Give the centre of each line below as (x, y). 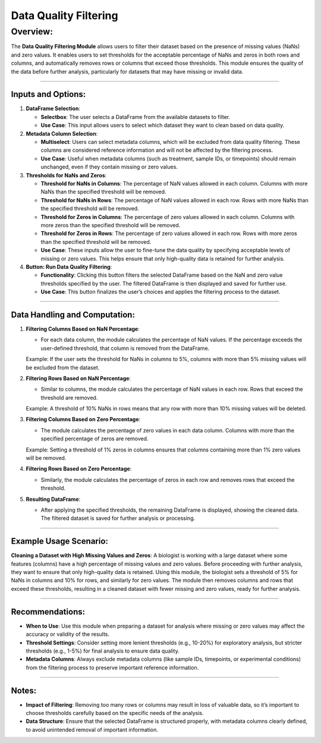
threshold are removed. (69, 397)
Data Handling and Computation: (73, 314)
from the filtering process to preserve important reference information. (112, 667)
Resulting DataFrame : (53, 499)
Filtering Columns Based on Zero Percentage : (83, 419)
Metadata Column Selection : (62, 133)
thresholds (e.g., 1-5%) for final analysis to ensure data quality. (103, 651)
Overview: (32, 32)
